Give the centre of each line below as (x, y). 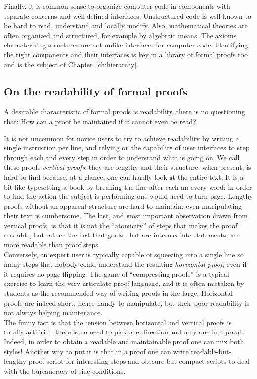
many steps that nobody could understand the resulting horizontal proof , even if (125, 264)
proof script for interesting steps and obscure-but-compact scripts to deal (139, 361)
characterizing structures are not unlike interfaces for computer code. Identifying (126, 45)
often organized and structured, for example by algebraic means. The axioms (120, 35)
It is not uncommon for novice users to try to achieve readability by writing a (122, 138)
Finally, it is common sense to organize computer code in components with (117, 6)
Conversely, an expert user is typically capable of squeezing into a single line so (124, 254)
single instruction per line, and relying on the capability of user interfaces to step (127, 148)
